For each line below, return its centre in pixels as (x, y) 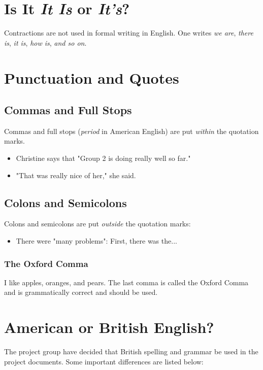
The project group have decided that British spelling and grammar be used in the (131, 351)
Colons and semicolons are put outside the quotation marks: (97, 224)
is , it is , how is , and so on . (45, 42)
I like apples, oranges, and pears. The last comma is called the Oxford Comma (126, 282)
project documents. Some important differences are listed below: (104, 361)
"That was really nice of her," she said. (76, 175)
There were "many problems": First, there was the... (96, 241)
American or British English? (109, 327)
